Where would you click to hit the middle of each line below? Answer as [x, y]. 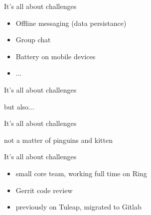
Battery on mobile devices [56, 56]
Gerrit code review [44, 190]
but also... [19, 106]
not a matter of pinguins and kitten [58, 140]
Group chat [33, 40]
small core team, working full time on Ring [81, 173]
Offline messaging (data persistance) [71, 23]
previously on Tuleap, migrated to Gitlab [78, 207]
